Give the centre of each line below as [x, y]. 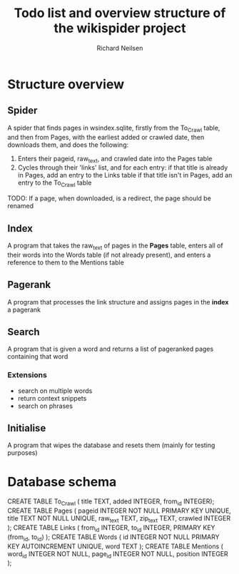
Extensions [27, 375]
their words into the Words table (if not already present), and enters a [109, 255]
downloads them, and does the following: [68, 145]
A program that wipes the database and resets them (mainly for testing [111, 445]
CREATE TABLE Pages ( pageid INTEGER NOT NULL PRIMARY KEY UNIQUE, [119, 511]
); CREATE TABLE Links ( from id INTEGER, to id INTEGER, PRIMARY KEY [111, 528]
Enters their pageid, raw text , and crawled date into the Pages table [115, 159]
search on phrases [45, 406]
